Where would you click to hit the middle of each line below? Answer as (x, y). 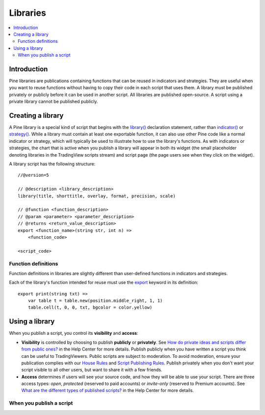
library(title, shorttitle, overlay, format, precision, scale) (97, 196)
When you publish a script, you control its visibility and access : (74, 333)
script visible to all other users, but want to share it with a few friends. (92, 370)
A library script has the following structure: (52, 164)
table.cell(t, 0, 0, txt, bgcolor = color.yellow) (90, 307)
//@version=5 (33, 175)
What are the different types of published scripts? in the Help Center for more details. (107, 390)
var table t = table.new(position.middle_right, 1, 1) (95, 301)
